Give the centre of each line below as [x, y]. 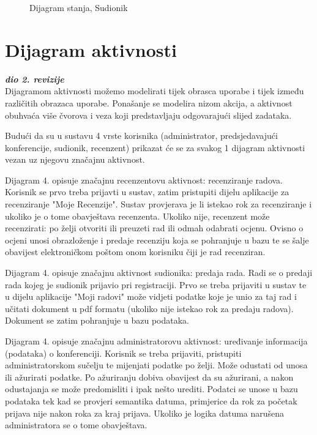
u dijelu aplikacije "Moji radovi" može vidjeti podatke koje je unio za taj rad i [151, 296]
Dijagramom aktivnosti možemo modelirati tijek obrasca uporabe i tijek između [155, 91]
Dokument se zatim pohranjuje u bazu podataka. [97, 320]
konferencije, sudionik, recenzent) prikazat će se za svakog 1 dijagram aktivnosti [155, 147]
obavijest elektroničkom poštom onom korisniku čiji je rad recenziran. [135, 252]
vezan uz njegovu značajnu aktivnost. [75, 159]
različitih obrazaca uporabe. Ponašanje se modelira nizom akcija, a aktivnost [149, 102]
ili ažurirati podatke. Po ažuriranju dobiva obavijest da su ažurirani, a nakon [149, 377]
